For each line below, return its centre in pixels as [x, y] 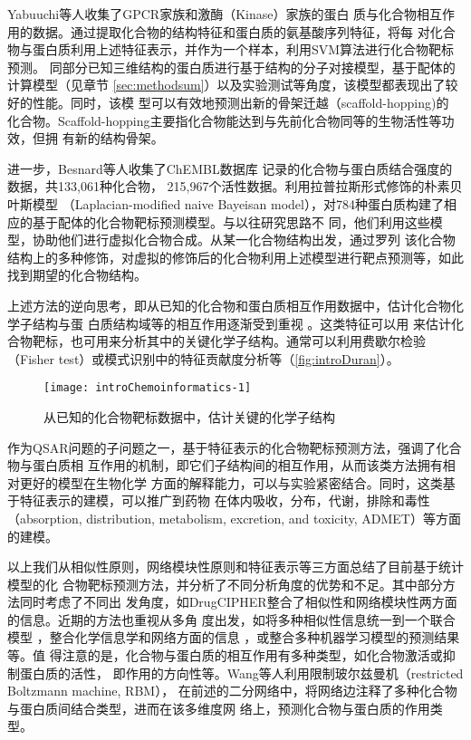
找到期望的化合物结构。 [77, 275]
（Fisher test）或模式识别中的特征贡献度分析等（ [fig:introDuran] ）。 [203, 358]
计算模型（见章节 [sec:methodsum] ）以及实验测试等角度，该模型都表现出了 [226, 85]
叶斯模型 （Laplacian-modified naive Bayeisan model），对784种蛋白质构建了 [226, 203]
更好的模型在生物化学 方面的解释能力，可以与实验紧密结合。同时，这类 [231, 482]
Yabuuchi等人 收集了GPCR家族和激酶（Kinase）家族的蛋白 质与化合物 [212, 14]
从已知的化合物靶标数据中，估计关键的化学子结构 [189, 416]
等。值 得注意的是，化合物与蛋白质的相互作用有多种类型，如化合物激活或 [225, 655]
